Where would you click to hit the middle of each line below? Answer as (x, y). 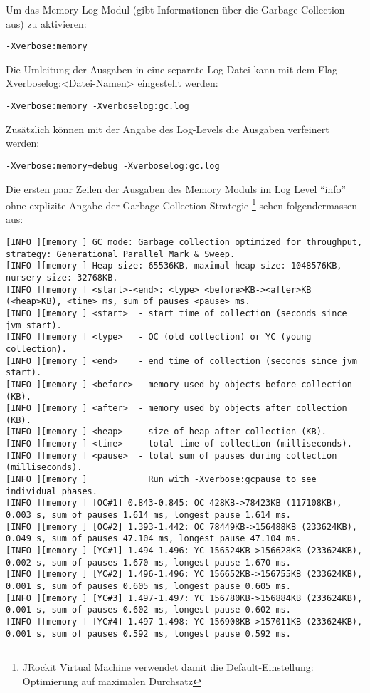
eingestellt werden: (178, 83)
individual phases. (52, 491)
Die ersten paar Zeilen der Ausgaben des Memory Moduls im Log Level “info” (176, 188)
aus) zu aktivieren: (46, 23)
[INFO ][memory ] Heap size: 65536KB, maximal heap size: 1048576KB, (174, 266)
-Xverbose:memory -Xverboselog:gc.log (97, 106)
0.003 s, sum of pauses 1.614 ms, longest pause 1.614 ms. (148, 515)
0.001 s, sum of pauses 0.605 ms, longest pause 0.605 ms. (148, 586)
